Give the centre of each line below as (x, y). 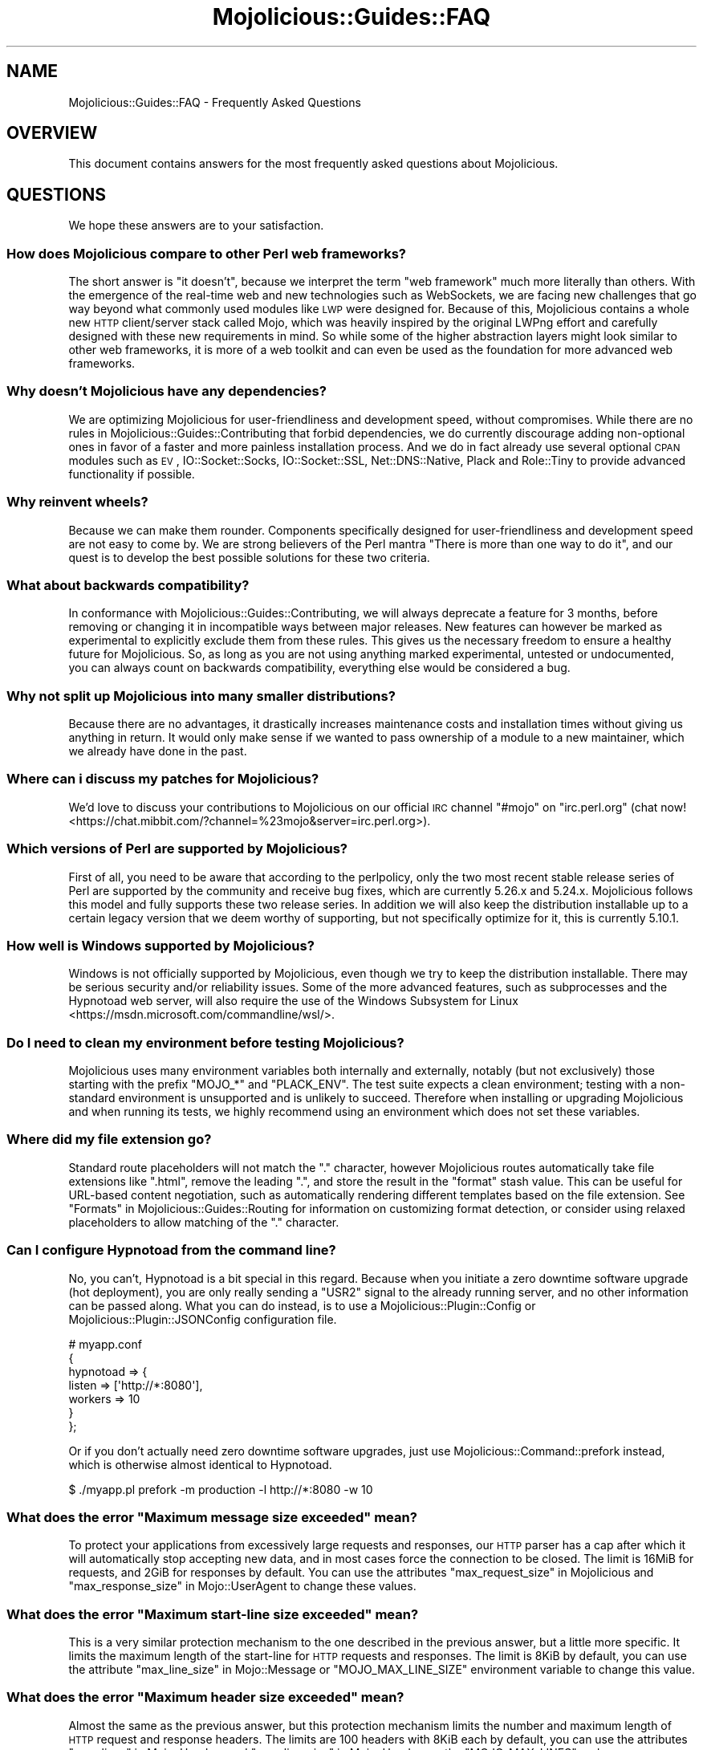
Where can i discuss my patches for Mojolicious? (163, 779)
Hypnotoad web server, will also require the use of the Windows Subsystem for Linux (293, 1001)
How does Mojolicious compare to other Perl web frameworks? (206, 253)
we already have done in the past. (158, 751)
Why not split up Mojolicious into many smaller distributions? (201, 696)
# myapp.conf (105, 1344)
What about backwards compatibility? (128, 585)
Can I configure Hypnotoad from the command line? (171, 1250)
